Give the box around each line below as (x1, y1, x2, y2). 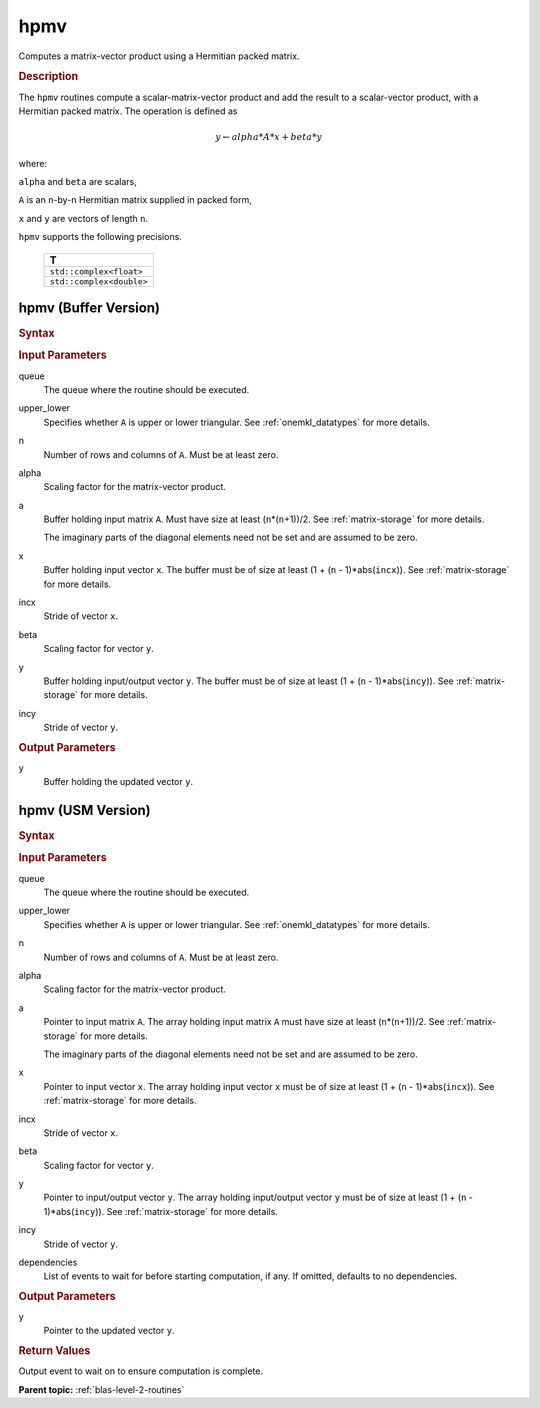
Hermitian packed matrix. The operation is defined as (18, 105, 238, 117)
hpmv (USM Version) (18, 802, 152, 819)
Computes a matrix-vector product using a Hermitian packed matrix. (18, 50, 300, 62)
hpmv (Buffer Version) (18, 299, 160, 316)
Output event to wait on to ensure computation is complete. (18, 1365, 264, 1377)
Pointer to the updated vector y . (43, 1325, 175, 1337)
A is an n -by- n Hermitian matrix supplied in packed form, (18, 194, 252, 206)
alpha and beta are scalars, (18, 175, 137, 187)
